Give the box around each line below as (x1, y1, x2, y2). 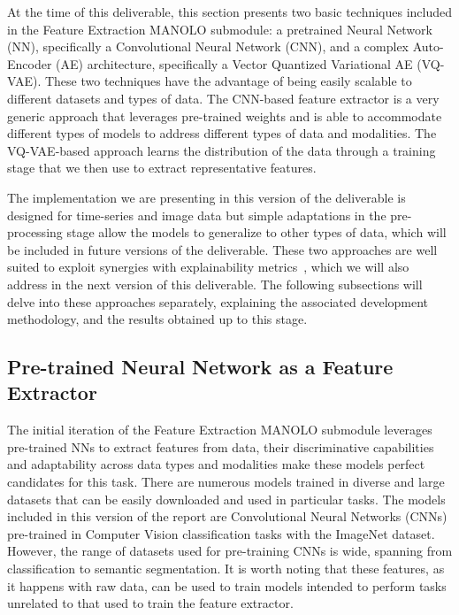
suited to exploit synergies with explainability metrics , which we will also (7, 258, 409, 276)
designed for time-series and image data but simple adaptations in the (7, 205, 386, 224)
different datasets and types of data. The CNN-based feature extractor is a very (7, 88, 440, 107)
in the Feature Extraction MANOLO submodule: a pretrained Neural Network (7, 19, 432, 38)
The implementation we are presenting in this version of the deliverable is (7, 188, 406, 206)
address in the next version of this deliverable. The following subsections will (7, 274, 423, 293)
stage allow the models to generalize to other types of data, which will (66, 223, 447, 242)
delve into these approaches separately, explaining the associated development (7, 292, 429, 311)
